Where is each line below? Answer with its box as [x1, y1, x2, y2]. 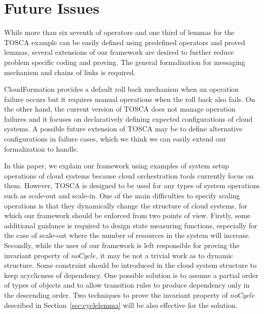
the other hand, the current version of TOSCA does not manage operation [4, 103, 236, 114]
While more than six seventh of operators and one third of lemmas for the [4, 27, 235, 38]
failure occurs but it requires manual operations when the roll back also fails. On [4, 93, 255, 104]
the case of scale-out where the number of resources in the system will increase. [4, 230, 251, 240]
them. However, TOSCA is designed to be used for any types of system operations [4, 180, 260, 191]
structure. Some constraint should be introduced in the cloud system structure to [4, 260, 257, 270]
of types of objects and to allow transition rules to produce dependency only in [4, 280, 250, 290]
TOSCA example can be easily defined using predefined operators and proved [4, 37, 245, 47]
